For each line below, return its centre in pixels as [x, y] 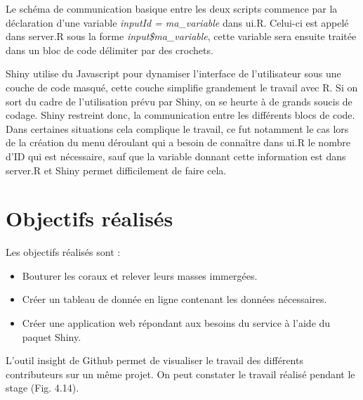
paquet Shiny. [52, 336]
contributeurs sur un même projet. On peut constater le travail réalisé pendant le [180, 374]
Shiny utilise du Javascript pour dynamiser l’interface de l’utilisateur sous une [173, 73]
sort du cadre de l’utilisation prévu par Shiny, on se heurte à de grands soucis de [179, 101]
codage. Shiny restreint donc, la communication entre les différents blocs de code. [180, 115]
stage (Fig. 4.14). [42, 388]
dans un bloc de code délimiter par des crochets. [110, 50]
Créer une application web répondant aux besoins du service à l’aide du [176, 323]
